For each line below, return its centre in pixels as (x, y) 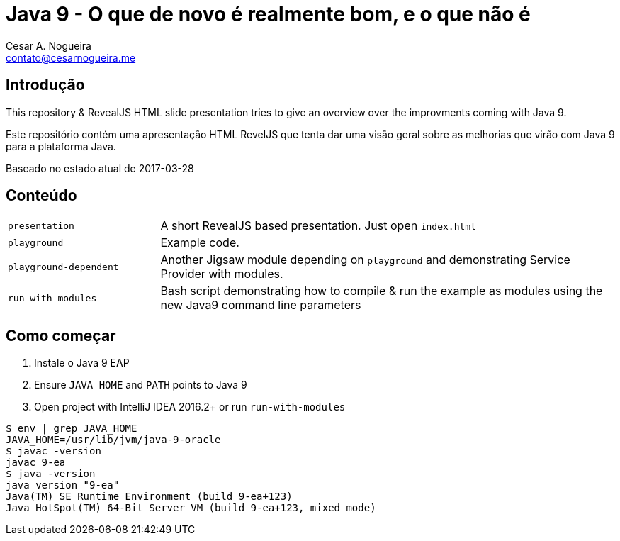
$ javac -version (53, 451)
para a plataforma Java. (61, 146)
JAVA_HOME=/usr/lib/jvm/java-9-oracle (113, 440)
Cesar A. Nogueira (49, 45)
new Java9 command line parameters (261, 305)
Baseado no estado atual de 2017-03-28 (100, 168)
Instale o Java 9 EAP (82, 363)
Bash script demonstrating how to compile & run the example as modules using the (382, 291)
